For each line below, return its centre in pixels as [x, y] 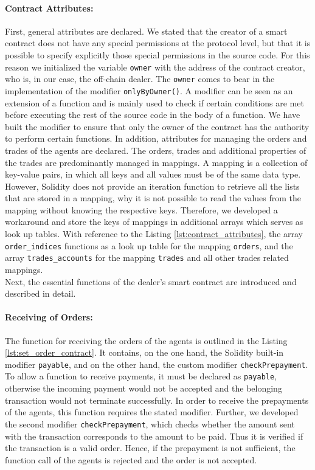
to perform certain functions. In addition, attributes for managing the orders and [156, 138]
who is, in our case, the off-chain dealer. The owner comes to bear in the [140, 79]
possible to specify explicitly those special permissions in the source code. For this [157, 54]
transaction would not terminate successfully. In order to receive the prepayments [157, 400]
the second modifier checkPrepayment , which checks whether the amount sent [150, 423]
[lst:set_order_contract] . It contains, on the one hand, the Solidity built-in [144, 352]
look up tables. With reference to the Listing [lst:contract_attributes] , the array [154, 234]
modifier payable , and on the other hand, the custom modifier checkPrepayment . [157, 364]
